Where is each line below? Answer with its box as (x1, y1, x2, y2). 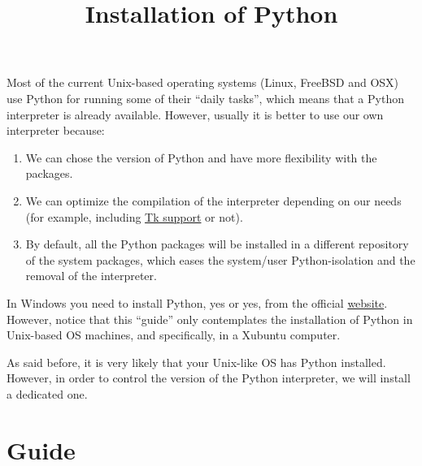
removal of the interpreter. (25, 267, 157, 284)
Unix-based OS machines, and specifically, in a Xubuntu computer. (7, 326, 341, 343)
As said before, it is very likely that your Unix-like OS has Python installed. (7, 353, 386, 370)
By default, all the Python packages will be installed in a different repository (25, 235, 409, 252)
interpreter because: (7, 122, 105, 139)
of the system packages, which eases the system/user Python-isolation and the (25, 251, 415, 268)
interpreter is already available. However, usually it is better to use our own (7, 106, 384, 123)
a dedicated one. (7, 385, 88, 402)
